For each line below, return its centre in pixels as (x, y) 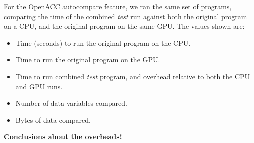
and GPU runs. (39, 86)
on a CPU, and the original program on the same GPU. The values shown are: (124, 26)
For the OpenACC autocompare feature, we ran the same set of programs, (118, 6)
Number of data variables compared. (71, 103)
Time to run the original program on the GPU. (88, 60)
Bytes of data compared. (53, 119)
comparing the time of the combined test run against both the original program (126, 16)
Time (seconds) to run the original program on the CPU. (103, 43)
